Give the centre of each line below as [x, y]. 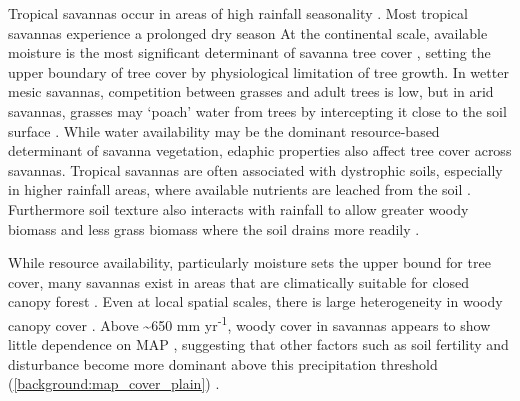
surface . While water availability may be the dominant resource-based [224, 130]
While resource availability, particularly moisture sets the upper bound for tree [249, 262]
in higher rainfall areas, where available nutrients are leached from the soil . [239, 189]
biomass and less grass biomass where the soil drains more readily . [214, 228]
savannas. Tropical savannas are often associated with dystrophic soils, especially [255, 169]
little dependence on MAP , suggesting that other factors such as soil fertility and [258, 344]
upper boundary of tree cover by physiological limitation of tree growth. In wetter [258, 71]
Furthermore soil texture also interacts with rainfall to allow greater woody [238, 208]
